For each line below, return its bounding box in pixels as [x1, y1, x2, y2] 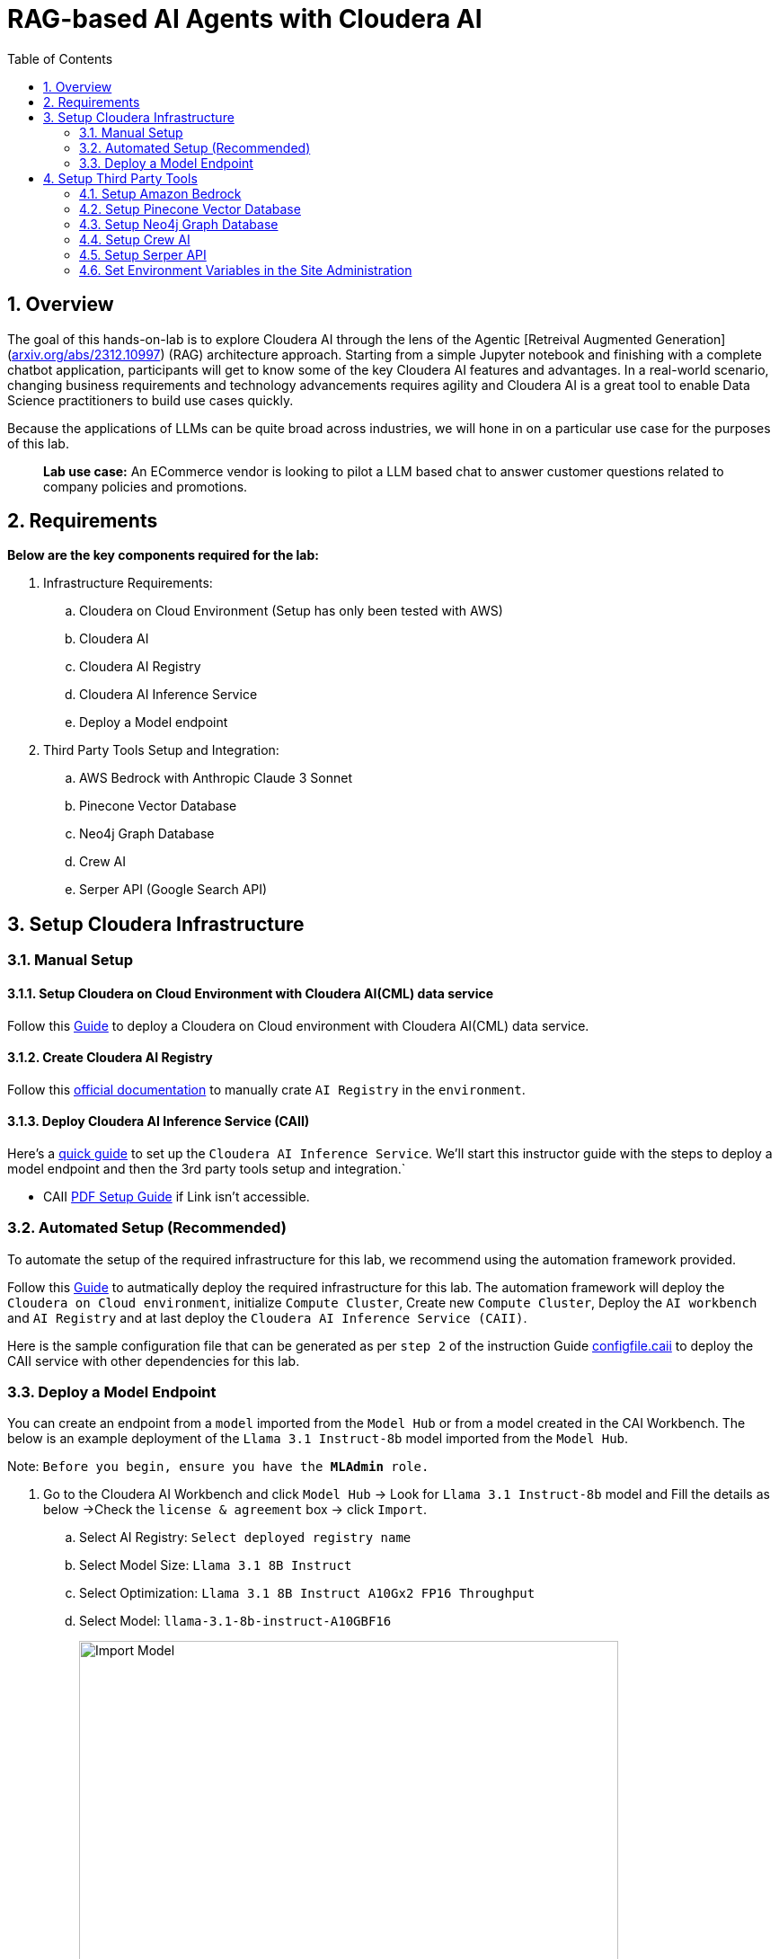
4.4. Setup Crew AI [79, 231, 190, 247]
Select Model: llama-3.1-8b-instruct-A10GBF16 [79, 1613, 392, 1629]
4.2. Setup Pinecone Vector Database [79, 200, 301, 217]
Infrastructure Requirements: [43, 575, 213, 591]
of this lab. [7, 435, 69, 451]
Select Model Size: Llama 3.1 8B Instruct [79, 1557, 352, 1573]
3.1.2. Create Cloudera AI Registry [7, 1050, 213, 1066]
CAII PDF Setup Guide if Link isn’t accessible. [43, 1188, 310, 1204]
